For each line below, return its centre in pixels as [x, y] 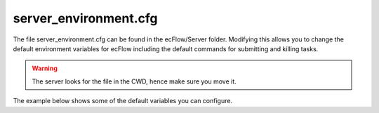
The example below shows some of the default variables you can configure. [123, 101]
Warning [45, 68]
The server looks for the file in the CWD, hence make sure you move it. [134, 81]
